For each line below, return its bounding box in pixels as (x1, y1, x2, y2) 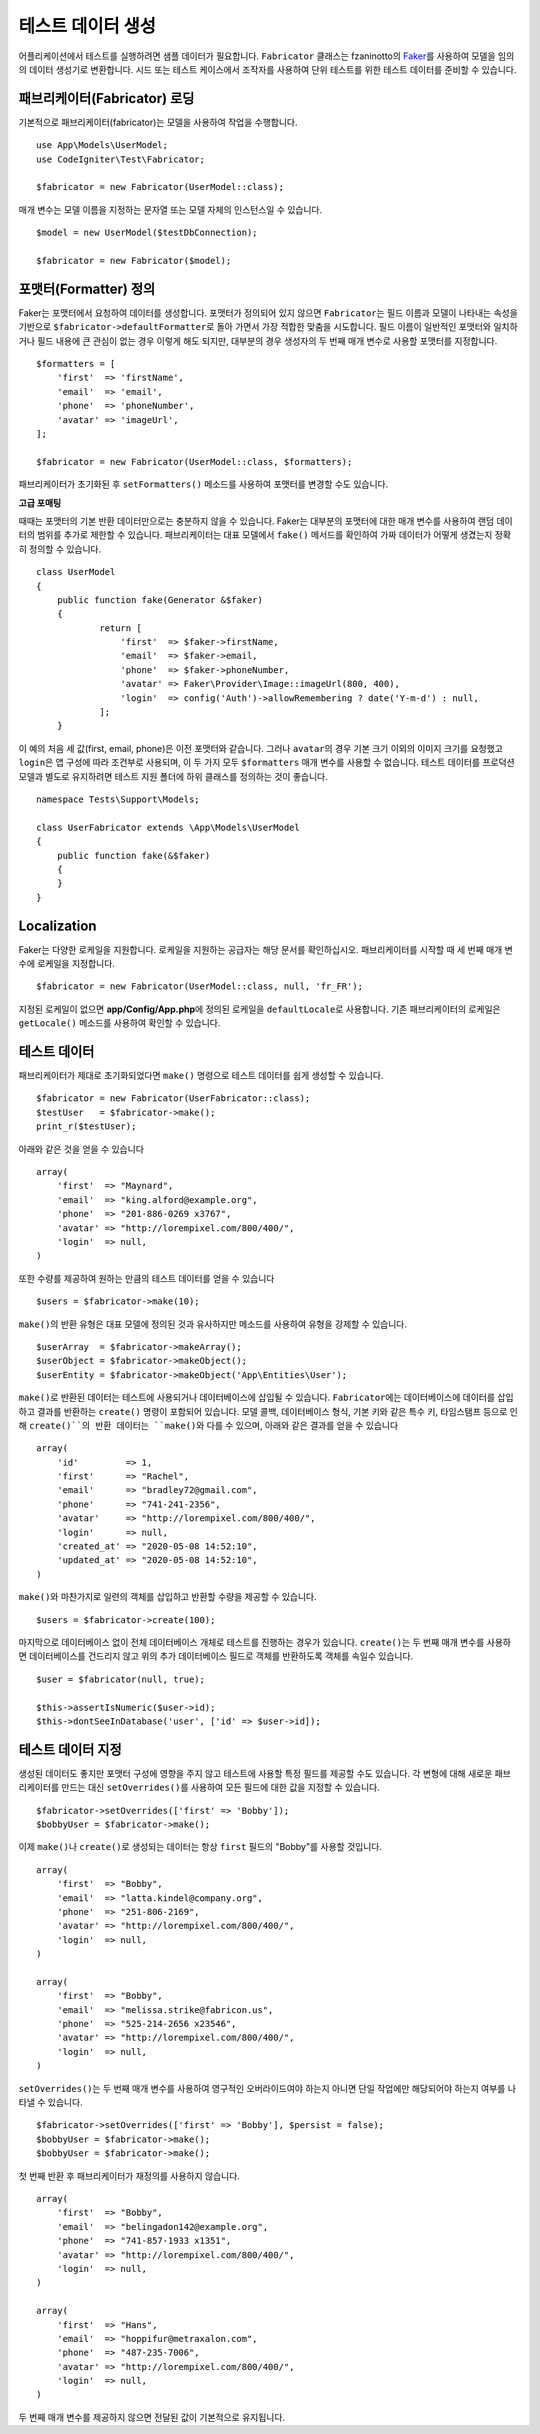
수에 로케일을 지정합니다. (18, 958, 115, 970)
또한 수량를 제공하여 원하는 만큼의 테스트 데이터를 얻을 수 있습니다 (18, 1272, 275, 1284)
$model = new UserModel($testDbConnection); (36, 227, 259, 239)
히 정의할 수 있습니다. (18, 543, 102, 555)
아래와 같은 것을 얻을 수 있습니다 (18, 1143, 145, 1155)
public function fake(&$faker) (56, 850, 211, 861)
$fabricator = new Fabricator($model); (36, 255, 232, 266)
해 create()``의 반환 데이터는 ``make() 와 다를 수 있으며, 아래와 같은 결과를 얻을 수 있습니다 (18, 1419, 399, 1431)
